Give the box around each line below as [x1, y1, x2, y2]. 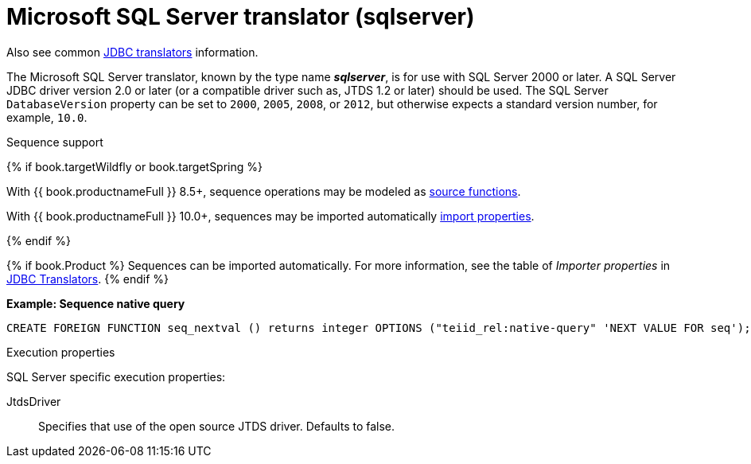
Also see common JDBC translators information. [6, 45, 259, 59]
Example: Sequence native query [6, 296, 185, 310]
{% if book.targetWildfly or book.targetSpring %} [6, 159, 263, 174]
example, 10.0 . [6, 110, 88, 124]
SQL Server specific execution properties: [6, 369, 226, 384]
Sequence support [6, 135, 103, 149]
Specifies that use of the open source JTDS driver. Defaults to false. [38, 419, 395, 433]
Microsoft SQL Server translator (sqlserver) [6, 3, 475, 30]
